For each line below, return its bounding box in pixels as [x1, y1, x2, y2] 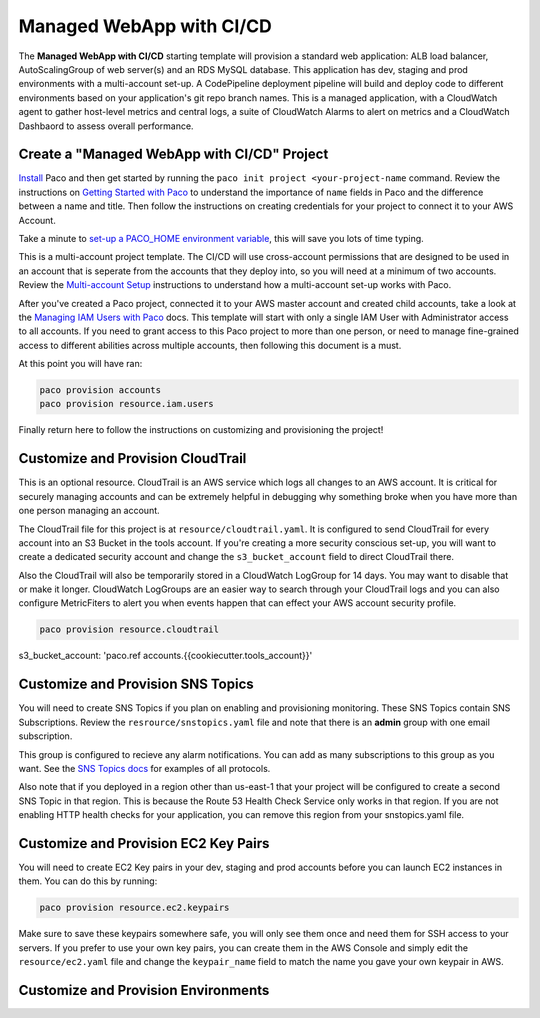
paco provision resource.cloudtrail [39, 624, 220, 635]
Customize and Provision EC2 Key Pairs [18, 835, 270, 852]
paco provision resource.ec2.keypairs [39, 902, 230, 914]
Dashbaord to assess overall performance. [18, 120, 194, 132]
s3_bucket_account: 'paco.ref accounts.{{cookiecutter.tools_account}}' [18, 650, 313, 662]
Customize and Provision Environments [18, 981, 270, 999]
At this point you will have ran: [18, 358, 143, 370]
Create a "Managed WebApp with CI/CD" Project [18, 146, 329, 163]
